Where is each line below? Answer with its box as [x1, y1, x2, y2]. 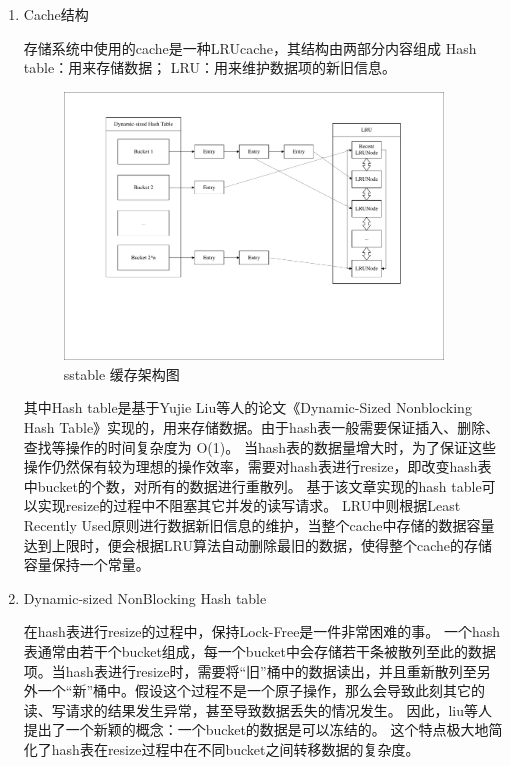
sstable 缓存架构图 [63, 363, 180, 384]
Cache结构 [23, 4, 89, 24]
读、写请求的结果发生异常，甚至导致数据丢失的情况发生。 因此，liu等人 [23, 699, 493, 720]
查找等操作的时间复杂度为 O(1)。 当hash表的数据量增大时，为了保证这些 [23, 436, 496, 457]
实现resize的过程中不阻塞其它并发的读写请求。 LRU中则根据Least [37, 495, 461, 516]
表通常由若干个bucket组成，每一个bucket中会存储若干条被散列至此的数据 [23, 640, 496, 661]
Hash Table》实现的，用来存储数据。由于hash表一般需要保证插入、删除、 [23, 416, 500, 437]
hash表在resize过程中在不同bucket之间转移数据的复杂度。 [51, 738, 420, 759]
